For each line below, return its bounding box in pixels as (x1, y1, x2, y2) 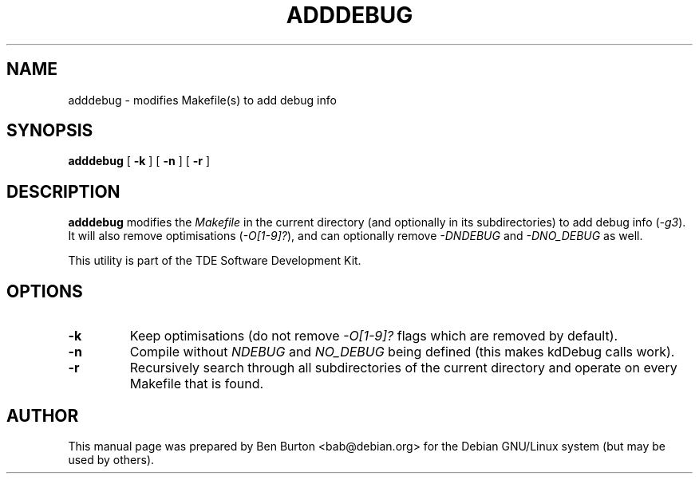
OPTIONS (6, 281, 83, 301)
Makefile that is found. (129, 376, 264, 392)
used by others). (68, 452, 155, 466)
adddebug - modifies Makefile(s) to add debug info (68, 92, 337, 107)
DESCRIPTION (6, 181, 120, 202)
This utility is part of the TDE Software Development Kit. (68, 254, 361, 268)
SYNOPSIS (6, 120, 93, 141)
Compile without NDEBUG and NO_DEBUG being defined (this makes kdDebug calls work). (129, 344, 675, 360)
